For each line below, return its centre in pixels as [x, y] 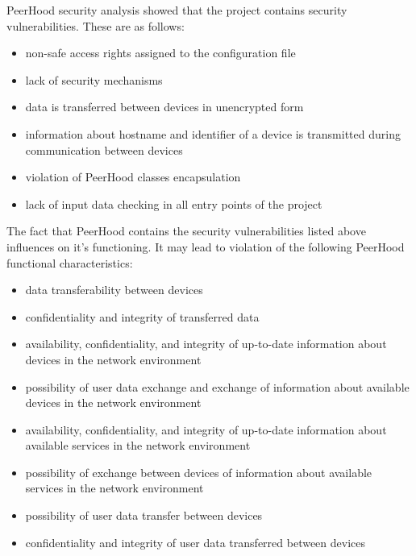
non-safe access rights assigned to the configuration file [160, 53]
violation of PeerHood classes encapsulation [133, 177]
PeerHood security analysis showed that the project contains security [177, 10]
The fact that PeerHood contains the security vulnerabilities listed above [186, 231]
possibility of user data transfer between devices [144, 515]
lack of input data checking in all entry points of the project [174, 203]
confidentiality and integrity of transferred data [142, 316]
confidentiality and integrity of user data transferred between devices [196, 542]
